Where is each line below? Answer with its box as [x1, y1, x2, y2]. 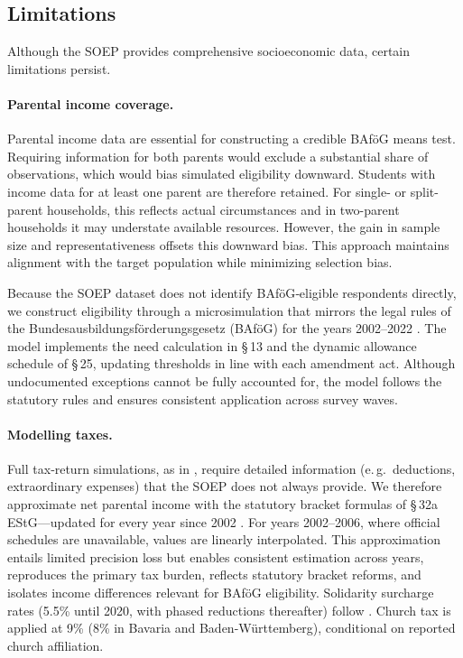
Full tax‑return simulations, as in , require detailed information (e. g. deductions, [7, 459, 456, 477]
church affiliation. [7, 635, 104, 654]
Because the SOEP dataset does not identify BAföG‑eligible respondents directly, [7, 283, 457, 301]
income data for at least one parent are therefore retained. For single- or [7, 181, 407, 200]
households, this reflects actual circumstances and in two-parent [46, 199, 400, 218]
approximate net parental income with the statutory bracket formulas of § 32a [7, 495, 438, 514]
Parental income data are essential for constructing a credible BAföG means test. [7, 129, 456, 148]
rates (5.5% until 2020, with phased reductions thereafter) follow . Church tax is [7, 600, 451, 619]
